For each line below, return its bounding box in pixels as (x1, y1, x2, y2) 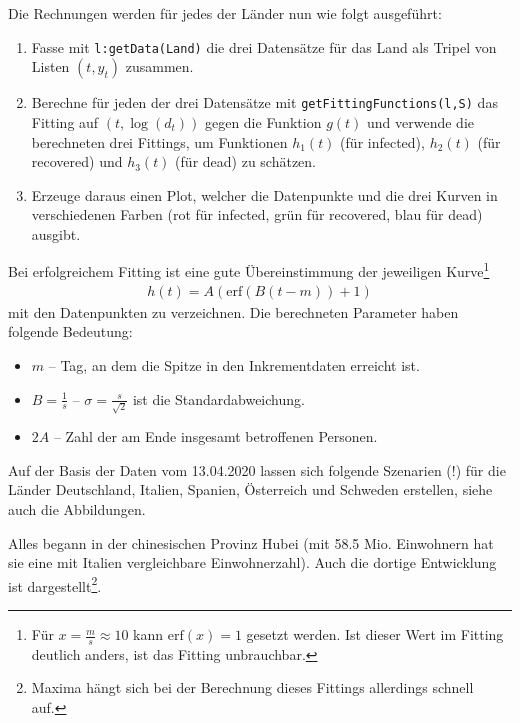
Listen (31, 56, 70, 77)
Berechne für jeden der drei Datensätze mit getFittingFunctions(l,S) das (31, 92, 498, 113)
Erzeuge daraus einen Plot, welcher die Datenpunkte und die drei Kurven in (31, 184, 498, 205)
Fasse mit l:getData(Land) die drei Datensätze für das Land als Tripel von (31, 36, 497, 57)
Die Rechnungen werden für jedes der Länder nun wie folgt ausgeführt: (8, 3, 442, 23)
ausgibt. (31, 223, 81, 244)
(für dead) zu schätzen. (175, 151, 317, 172)
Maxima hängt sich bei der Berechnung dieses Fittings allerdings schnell (31, 677, 474, 698)
